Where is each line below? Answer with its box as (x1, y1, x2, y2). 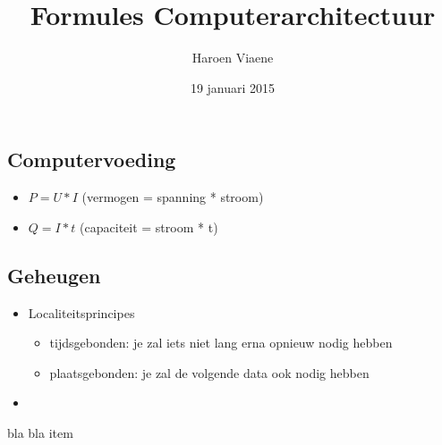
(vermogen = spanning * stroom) (81, 188, 264, 206)
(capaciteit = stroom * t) (80, 217, 218, 236)
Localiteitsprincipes (28, 303, 135, 322)
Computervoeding (7, 146, 176, 173)
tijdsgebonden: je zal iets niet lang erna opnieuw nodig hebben (49, 333, 393, 352)
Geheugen (7, 261, 101, 289)
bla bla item (7, 423, 73, 441)
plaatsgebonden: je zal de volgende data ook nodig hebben (49, 363, 370, 382)
